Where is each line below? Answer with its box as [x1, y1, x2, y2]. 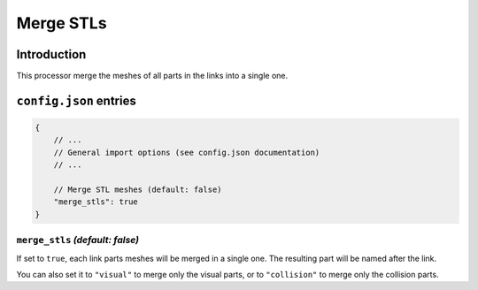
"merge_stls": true [53, 197, 139, 207]
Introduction [16, 47, 87, 62]
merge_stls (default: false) [16, 234, 140, 247]
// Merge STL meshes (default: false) [53, 185, 222, 195]
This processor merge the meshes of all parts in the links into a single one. [16, 71, 289, 81]
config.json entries [16, 93, 136, 108]
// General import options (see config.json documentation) [53, 147, 320, 157]
